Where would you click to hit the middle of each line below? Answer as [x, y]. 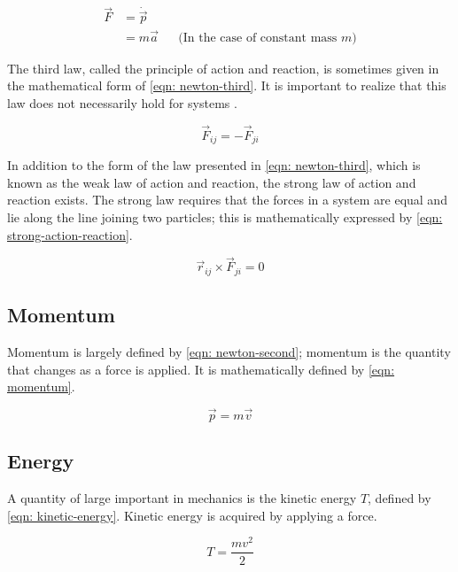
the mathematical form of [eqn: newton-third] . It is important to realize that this [227, 85]
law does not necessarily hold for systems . [122, 102]
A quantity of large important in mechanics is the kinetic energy [182, 498]
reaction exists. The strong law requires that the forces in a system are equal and [227, 200]
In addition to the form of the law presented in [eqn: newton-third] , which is [214, 165]
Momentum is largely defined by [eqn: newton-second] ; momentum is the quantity [229, 352]
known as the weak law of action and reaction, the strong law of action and [212, 182]
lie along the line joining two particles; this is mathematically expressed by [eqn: [225, 216]
